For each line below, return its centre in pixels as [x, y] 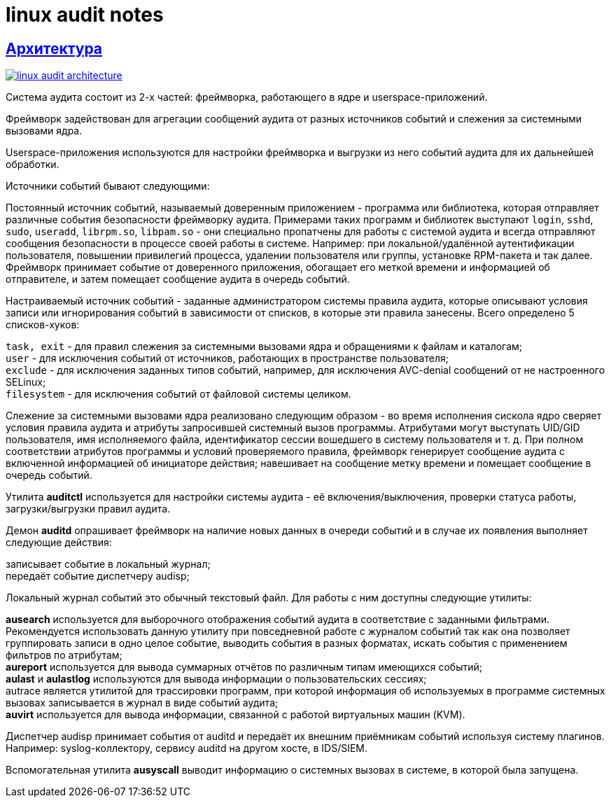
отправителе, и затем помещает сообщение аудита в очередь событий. [178, 279]
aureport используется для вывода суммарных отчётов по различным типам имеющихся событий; [244, 667]
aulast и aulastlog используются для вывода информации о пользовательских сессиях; [216, 679]
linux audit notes [85, 15]
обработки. [33, 165]
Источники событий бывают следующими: [108, 186]
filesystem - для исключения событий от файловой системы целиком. [178, 394]
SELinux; [26, 382]
